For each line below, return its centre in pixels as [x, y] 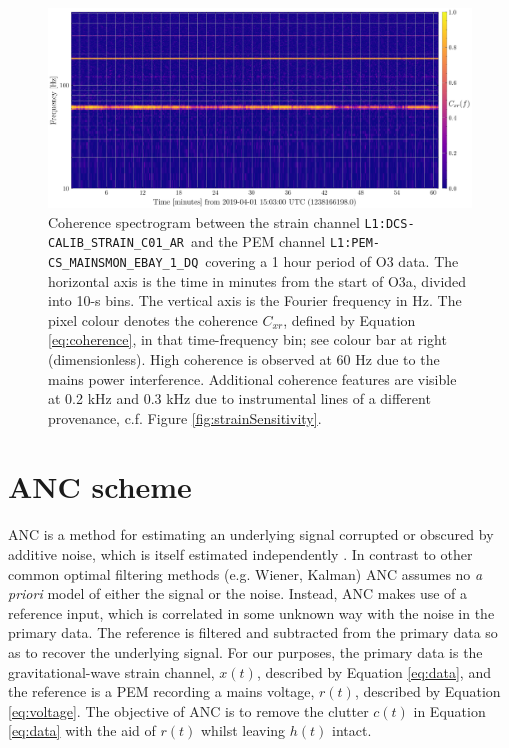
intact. [352, 730]
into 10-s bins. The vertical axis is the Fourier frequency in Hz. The [255, 300]
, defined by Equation [349, 319]
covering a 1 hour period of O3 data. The [332, 260]
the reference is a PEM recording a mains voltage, [161, 691]
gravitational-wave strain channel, [111, 671]
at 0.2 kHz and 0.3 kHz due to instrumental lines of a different [239, 398]
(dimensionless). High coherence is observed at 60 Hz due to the [244, 358]
